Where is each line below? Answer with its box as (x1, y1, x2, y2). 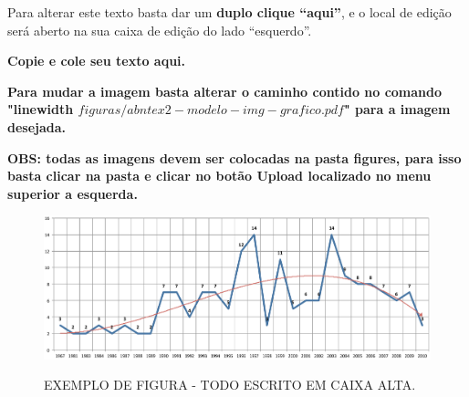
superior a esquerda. (7, 183, 138, 203)
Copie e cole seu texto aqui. (7, 51, 186, 70)
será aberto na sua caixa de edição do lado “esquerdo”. (7, 20, 312, 39)
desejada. (7, 117, 67, 136)
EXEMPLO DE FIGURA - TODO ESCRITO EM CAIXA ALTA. (44, 375, 416, 394)
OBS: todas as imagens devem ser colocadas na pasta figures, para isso (7, 148, 462, 167)
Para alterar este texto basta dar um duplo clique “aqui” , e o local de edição (7, 3, 452, 21)
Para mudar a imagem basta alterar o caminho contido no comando (7, 81, 443, 100)
